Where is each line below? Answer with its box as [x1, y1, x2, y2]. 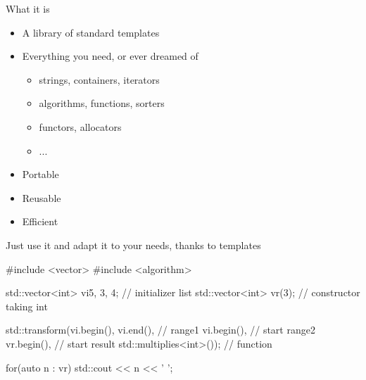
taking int [6, 298, 48, 313]
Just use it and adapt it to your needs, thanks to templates [6, 237, 261, 252]
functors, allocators [39, 119, 122, 134]
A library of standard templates [22, 25, 160, 39]
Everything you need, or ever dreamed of [22, 49, 198, 63]
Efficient [22, 214, 58, 229]
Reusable [22, 190, 61, 205]
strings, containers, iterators [39, 72, 160, 87]
